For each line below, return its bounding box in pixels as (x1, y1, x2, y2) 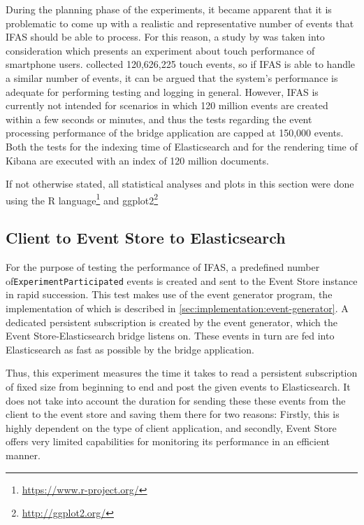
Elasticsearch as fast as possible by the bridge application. (6, 342, 254, 356)
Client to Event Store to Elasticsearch (6, 227, 286, 248)
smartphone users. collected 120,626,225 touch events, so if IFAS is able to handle (6, 57, 356, 71)
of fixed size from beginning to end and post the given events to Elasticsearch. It (6, 379, 351, 393)
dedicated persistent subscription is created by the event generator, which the (6, 314, 338, 329)
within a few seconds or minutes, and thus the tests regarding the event (6, 111, 312, 126)
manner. (6, 447, 41, 462)
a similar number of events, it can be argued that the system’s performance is (6, 70, 338, 85)
